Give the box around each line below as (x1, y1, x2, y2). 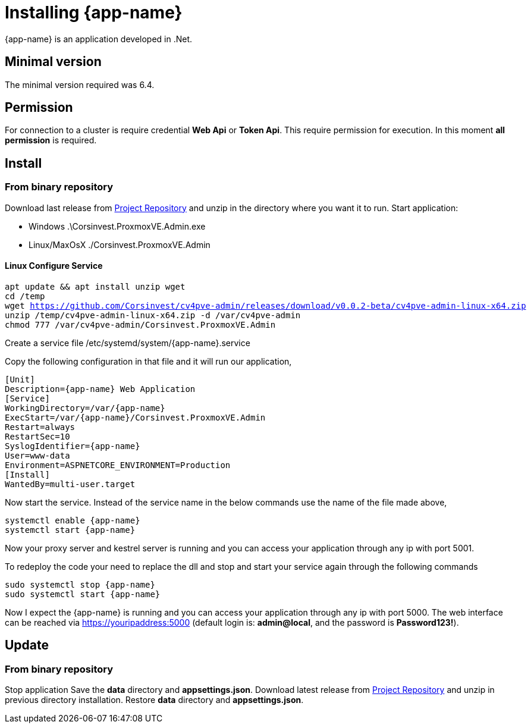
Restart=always (5, 422, 76, 432)
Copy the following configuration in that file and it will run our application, (5, 356, 292, 366)
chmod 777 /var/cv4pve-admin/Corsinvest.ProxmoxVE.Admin (5, 319, 276, 330)
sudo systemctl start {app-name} (5, 589, 161, 599)
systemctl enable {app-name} (5, 515, 140, 525)
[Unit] (5, 374, 35, 384)
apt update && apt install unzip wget (5, 281, 186, 291)
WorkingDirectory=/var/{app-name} (5, 403, 165, 413)
